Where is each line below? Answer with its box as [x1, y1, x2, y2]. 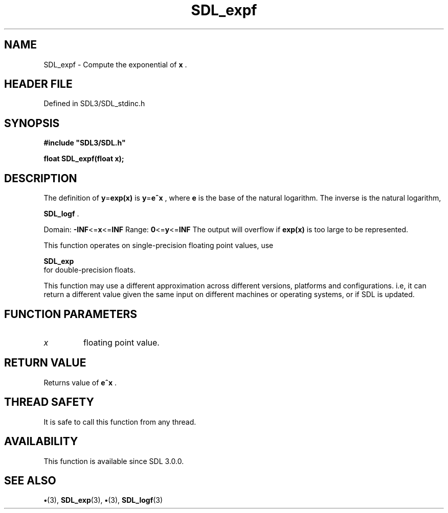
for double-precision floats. [43, 265, 136, 275]
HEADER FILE [4, 78, 73, 91]
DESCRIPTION [4, 172, 77, 185]
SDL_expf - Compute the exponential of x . [43, 60, 187, 69]
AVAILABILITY [4, 435, 78, 448]
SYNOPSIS [4, 116, 60, 130]
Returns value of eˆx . [43, 378, 117, 387]
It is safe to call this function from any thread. [43, 417, 196, 426]
